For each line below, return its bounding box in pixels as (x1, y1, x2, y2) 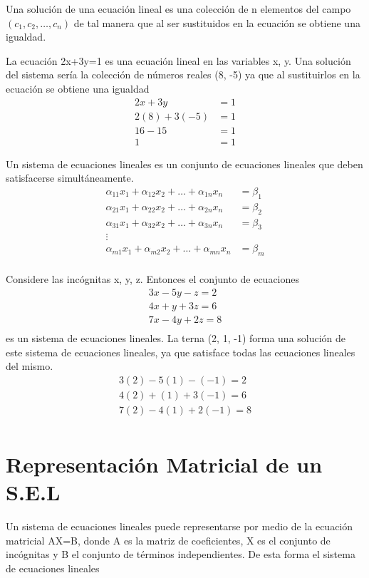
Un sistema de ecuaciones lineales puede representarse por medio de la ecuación (6, 519, 353, 534)
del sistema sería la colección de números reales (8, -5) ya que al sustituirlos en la (6, 67, 360, 82)
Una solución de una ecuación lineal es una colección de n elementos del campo (6, 1, 351, 16)
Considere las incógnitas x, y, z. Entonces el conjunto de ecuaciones (6, 272, 300, 287)
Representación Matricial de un (6, 450, 323, 479)
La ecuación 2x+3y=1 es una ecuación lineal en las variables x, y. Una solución (6, 53, 351, 68)
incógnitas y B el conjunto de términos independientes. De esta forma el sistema (6, 547, 355, 562)
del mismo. (6, 358, 53, 373)
